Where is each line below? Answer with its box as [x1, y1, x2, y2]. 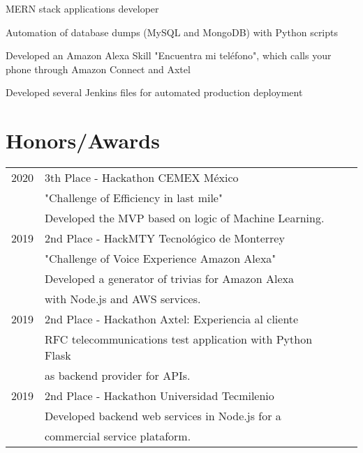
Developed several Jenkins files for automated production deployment [6, 85, 303, 100]
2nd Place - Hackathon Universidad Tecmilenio [45, 387, 274, 404]
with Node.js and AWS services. [45, 291, 201, 307]
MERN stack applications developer [6, 1, 159, 15]
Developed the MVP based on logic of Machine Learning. [45, 210, 325, 227]
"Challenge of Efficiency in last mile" [45, 190, 223, 206]
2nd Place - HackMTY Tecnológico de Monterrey [45, 230, 285, 247]
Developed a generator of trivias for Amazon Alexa [45, 270, 294, 287]
